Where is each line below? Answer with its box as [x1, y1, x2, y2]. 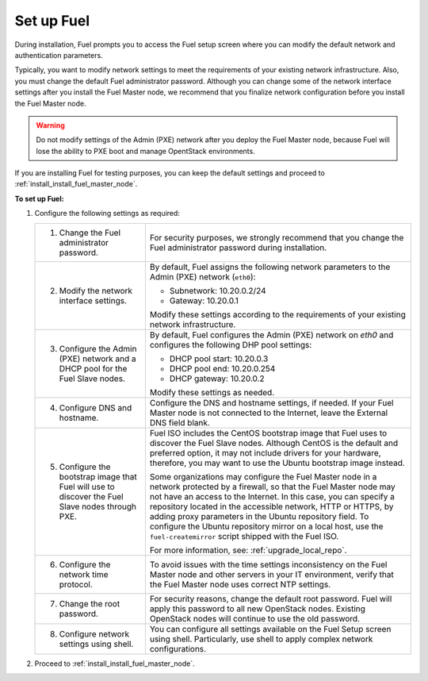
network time [59, 568, 109, 579]
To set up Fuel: [14, 194, 64, 203]
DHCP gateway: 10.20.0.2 [169, 373, 265, 384]
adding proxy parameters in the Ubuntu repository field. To [149, 510, 369, 521]
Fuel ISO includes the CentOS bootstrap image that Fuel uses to [149, 427, 388, 438]
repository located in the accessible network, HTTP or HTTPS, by [149, 501, 394, 512]
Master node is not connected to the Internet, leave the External [149, 407, 388, 418]
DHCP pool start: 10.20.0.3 [169, 353, 269, 364]
